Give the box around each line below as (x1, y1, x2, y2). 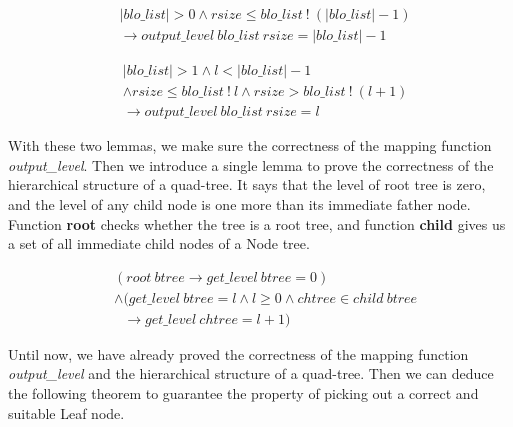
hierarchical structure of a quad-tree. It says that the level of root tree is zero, (8, 174, 486, 195)
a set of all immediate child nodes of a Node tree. (8, 233, 310, 254)
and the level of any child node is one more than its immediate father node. (8, 193, 471, 214)
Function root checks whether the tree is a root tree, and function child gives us (8, 213, 506, 234)
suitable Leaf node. (8, 402, 125, 423)
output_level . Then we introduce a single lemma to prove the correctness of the (8, 154, 494, 175)
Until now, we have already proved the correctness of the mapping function (8, 343, 469, 364)
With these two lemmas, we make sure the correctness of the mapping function (8, 135, 492, 156)
